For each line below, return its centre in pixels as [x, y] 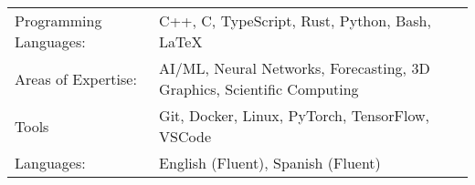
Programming [58, 21]
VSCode [185, 136]
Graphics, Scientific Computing [259, 89]
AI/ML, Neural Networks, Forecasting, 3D [295, 68]
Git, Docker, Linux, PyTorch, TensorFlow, [295, 115]
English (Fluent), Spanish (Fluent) [270, 163]
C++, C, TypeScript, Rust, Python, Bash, [295, 21]
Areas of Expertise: [76, 78]
